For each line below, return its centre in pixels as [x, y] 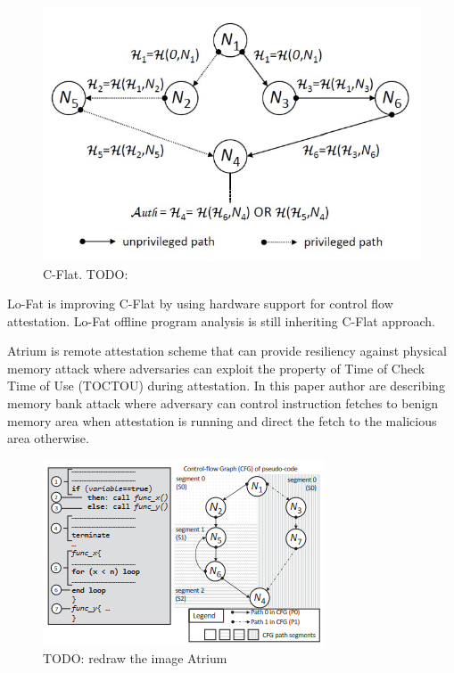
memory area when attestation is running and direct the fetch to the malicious [222, 420]
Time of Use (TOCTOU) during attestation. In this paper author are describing [226, 386]
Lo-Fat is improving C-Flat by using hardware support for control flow [200, 304]
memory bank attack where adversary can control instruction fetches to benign [223, 403]
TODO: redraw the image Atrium [135, 658]
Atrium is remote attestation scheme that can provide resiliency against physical [227, 351]
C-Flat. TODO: [86, 273]
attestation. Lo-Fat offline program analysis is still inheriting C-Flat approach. [221, 320]
